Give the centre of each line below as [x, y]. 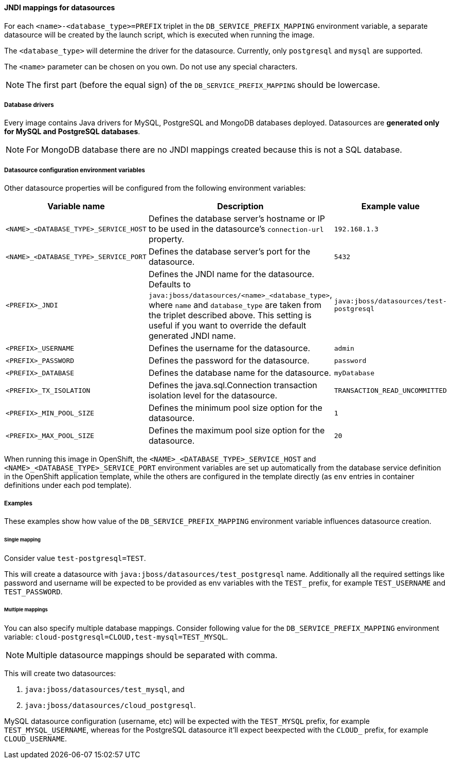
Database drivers [29, 105]
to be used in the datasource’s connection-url [236, 229]
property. [166, 239]
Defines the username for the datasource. [229, 348]
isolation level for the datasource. [213, 396]
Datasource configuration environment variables [75, 170]
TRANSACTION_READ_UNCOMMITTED [390, 390]
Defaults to [169, 285]
